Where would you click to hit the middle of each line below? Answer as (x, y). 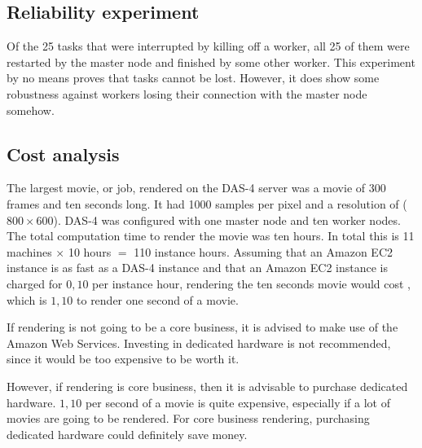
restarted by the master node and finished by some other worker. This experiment (211, 61)
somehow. (31, 110)
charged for (35, 283)
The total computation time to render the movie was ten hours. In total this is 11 (211, 236)
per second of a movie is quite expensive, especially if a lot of (237, 402)
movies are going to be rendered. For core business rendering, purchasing (188, 418)
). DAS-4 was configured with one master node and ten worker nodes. (227, 220)
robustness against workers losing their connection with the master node (187, 93)
